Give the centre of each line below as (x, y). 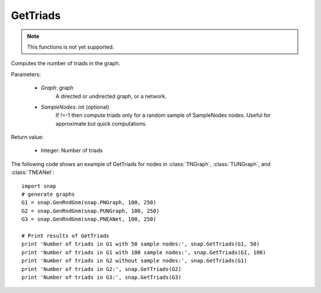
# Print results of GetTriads (66, 235)
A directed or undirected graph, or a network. (111, 96)
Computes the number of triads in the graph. (66, 63)
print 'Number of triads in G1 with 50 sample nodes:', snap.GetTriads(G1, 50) (141, 244)
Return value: (27, 137)
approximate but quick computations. (101, 123)
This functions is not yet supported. (70, 47)
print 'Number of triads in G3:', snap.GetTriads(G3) (101, 277)
